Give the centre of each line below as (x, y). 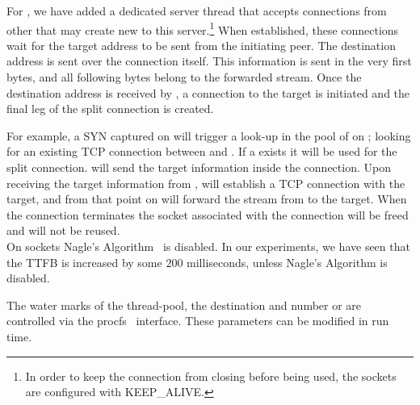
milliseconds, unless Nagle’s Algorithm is (287, 262)
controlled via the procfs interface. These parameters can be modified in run (198, 321)
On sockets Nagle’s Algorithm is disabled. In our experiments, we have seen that (208, 246)
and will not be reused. (63, 230)
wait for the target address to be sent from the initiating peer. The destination (201, 45)
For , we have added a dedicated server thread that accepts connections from (197, 10)
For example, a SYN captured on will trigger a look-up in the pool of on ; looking (209, 135)
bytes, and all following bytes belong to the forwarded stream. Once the (184, 77)
